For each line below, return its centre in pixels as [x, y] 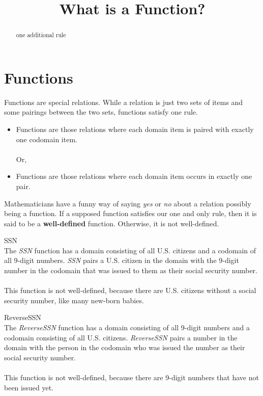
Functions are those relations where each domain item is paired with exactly [135, 129]
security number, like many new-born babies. [74, 300]
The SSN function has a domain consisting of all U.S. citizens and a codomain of [130, 250]
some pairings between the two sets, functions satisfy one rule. [101, 112]
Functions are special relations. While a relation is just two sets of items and [124, 102]
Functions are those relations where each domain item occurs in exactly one [134, 176]
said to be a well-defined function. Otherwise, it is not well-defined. [112, 223]
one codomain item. [47, 139]
